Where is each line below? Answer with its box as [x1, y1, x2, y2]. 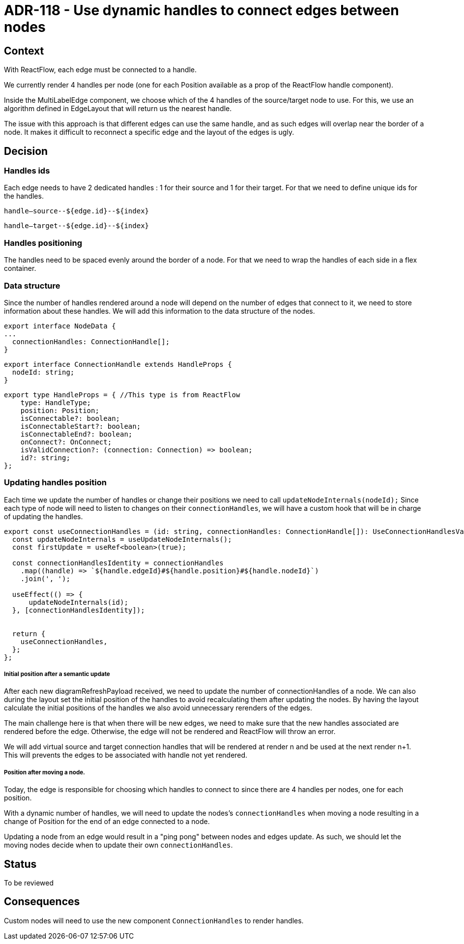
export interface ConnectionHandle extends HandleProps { [4, 360, 232, 368]
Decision [4, 145, 48, 157]
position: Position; [20, 406, 99, 414]
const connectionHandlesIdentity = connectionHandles [12, 559, 224, 567]
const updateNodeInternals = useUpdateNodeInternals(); [12, 535, 232, 543]
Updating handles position [4, 477, 107, 488]
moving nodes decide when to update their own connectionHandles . [4, 841, 233, 850]
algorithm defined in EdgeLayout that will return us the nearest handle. [4, 104, 232, 113]
